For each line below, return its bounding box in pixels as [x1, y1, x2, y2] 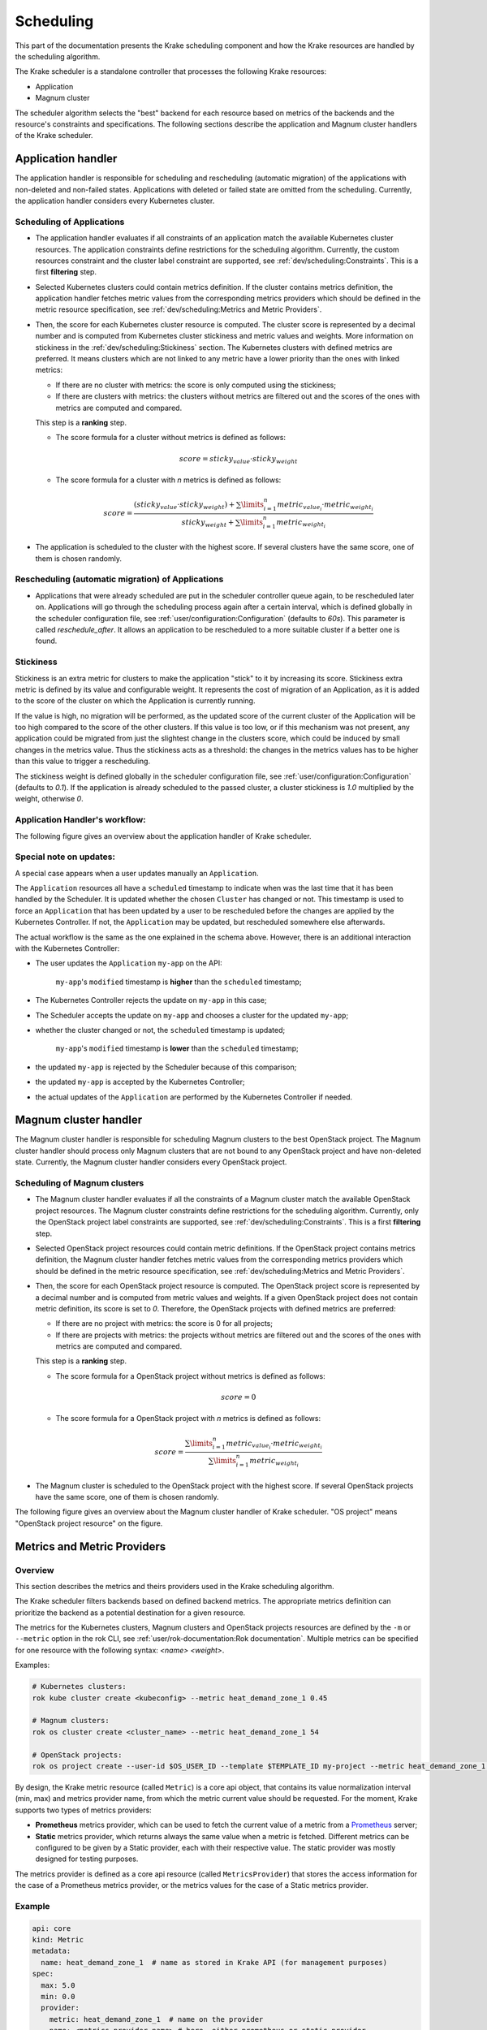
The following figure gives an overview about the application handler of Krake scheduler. [15, 831, 312, 840]
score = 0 [220, 1393, 256, 1402]
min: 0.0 [41, 1992, 75, 2001]
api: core [32, 1924, 71, 1933]
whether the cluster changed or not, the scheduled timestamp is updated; [35, 1025, 286, 1034]
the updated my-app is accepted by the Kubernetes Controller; [35, 1077, 245, 1087]
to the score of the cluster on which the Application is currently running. [15, 696, 256, 706]
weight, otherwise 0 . [15, 794, 84, 804]
